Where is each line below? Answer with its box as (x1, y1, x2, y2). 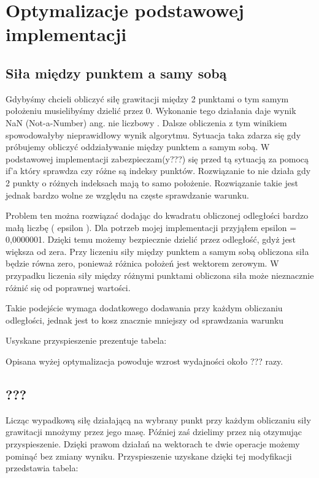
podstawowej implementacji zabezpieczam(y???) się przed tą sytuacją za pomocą (6, 152, 309, 165)
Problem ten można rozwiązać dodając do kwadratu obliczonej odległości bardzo (6, 209, 309, 222)
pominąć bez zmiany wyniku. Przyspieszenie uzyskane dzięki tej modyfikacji (6, 449, 292, 462)
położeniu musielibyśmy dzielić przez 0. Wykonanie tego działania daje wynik (6, 104, 296, 117)
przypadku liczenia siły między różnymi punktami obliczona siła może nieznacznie (6, 269, 314, 282)
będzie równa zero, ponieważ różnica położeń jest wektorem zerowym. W (6, 257, 279, 270)
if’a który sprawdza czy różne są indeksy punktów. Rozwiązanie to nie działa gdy (6, 164, 311, 177)
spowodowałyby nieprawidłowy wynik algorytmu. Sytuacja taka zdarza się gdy (6, 128, 301, 141)
